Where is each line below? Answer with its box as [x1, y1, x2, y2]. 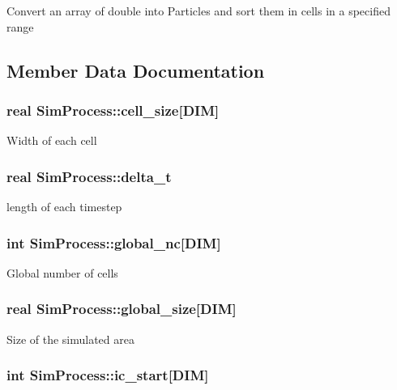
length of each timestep [6, 198, 122, 214]
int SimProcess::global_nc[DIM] [6, 232, 221, 252]
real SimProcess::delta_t [6, 166, 172, 186]
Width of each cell [6, 132, 97, 149]
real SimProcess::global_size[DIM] [6, 299, 237, 319]
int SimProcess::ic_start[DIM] [6, 365, 209, 385]
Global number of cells [6, 264, 118, 281]
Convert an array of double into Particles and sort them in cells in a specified [6, 2, 391, 19]
